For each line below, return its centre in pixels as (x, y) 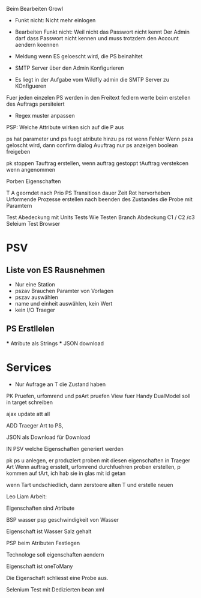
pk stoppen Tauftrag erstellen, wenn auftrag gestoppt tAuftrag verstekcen (97, 163)
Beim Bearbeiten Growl (35, 9)
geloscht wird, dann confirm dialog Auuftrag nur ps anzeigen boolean (92, 145)
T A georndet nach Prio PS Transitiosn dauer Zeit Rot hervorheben (88, 193)
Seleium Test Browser (33, 224)
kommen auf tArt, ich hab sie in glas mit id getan (66, 473)
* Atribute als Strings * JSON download (55, 343)
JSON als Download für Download (49, 437)
